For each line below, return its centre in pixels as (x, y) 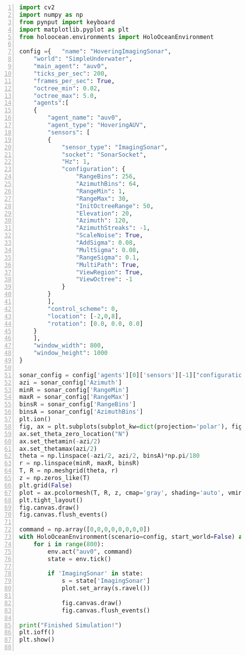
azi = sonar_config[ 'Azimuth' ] (71, 382)
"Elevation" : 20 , (104, 213)
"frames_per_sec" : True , (74, 81)
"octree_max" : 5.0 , (65, 96)
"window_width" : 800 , (69, 346)
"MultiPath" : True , (108, 265)
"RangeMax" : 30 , (102, 198)
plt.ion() (35, 419)
